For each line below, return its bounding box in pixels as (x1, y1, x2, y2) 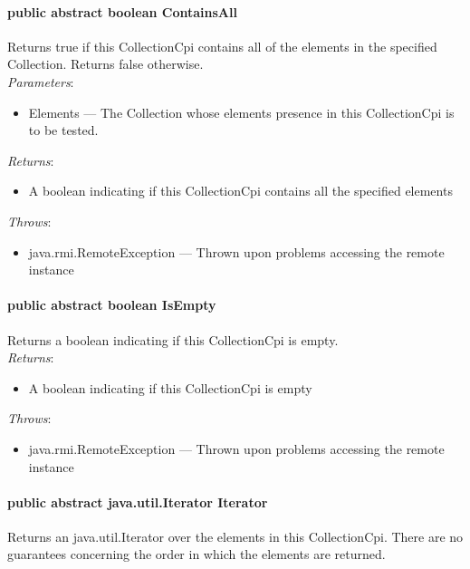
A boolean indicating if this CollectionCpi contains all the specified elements (28, 181, 453, 200)
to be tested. (28, 121, 99, 140)
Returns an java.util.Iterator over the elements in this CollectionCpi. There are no (7, 526, 464, 545)
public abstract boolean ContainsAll (7, 2, 237, 21)
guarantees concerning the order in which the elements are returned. (7, 545, 386, 564)
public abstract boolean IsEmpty (7, 295, 216, 314)
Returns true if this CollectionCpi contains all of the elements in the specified (7, 36, 437, 55)
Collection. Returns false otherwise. (7, 54, 204, 73)
